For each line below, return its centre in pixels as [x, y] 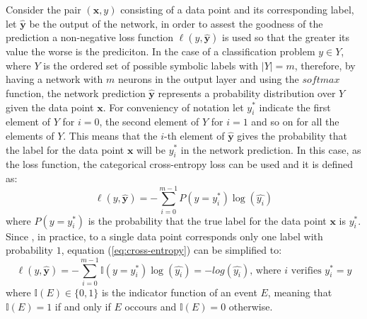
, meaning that [300, 292]
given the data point [50, 107]
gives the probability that [292, 135]
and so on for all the [295, 122]
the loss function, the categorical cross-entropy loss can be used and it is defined [180, 164]
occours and [151, 306]
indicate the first [295, 107]
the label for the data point [65, 149]
